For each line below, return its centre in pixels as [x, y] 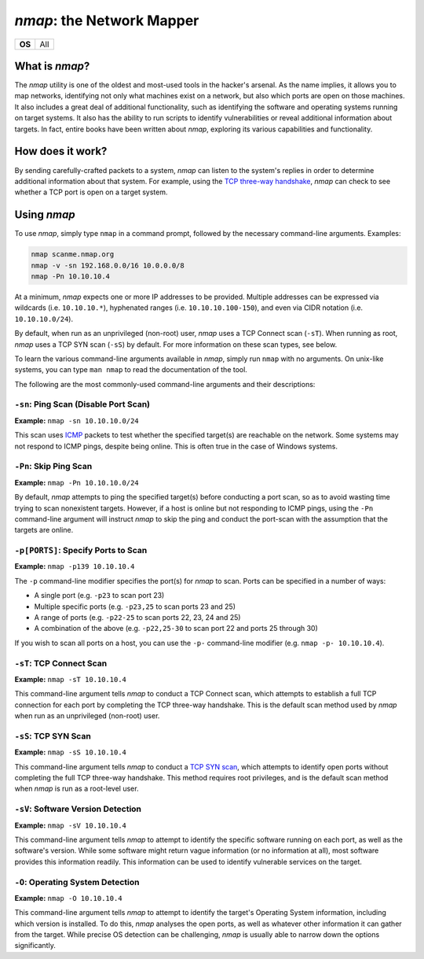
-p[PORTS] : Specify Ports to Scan [81, 551]
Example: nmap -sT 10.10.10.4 [71, 679]
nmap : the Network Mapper [107, 20]
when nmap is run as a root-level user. [77, 789]
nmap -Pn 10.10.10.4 [70, 276]
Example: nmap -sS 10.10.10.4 [71, 752]
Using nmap [45, 215]
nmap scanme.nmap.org [73, 255]
